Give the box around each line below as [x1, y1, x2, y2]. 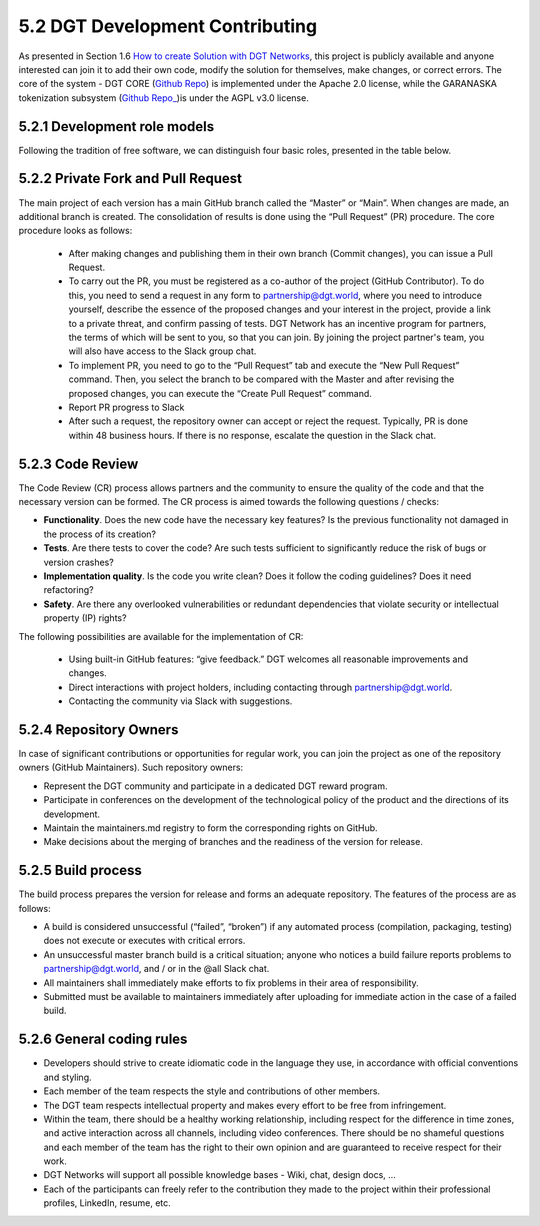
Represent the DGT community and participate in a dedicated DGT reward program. [43, 780, 388, 792]
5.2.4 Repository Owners [18, 721, 179, 738]
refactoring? [43, 584, 94, 596]
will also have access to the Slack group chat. [68, 345, 257, 357]
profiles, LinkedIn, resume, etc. [43, 1197, 172, 1209]
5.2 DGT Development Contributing [18, 15, 318, 37]
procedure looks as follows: [18, 225, 133, 237]
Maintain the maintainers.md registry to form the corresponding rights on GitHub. [43, 822, 379, 834]
